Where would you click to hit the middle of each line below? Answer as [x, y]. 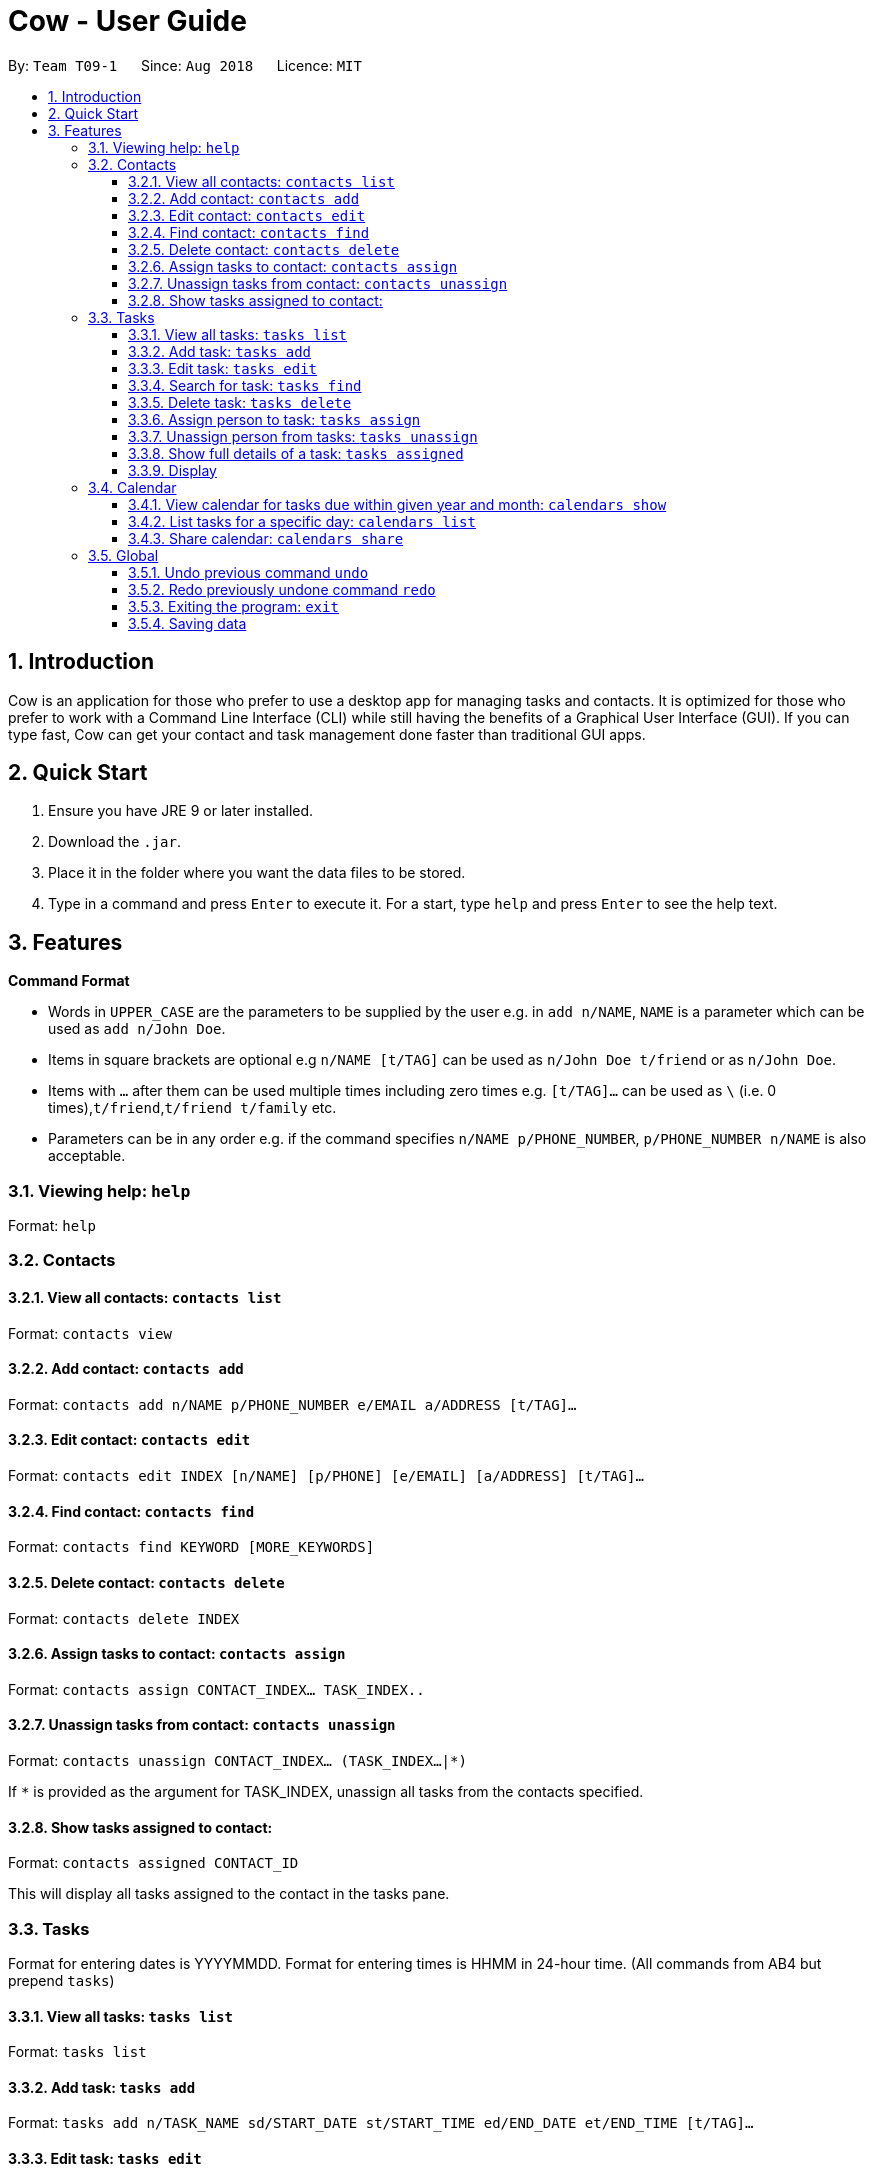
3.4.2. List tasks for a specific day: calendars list [302, 521]
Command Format [69, 981]
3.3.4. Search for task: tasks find [245, 385]
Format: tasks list [77, 2052]
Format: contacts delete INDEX [124, 1618]
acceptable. [87, 1156]
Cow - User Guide [127, 21]
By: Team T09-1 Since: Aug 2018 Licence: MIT [185, 65]
